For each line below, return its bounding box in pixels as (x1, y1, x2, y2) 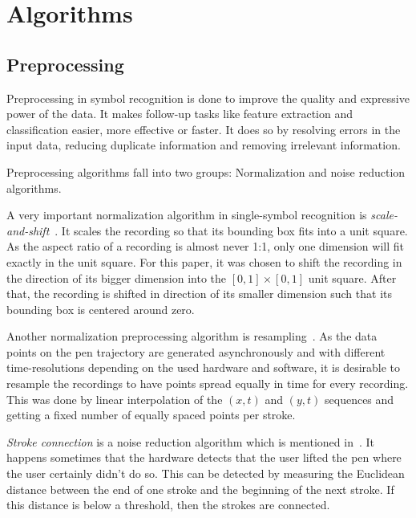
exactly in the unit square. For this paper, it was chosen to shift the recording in (6, 253, 402, 270)
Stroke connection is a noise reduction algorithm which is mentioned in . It (6, 433, 374, 450)
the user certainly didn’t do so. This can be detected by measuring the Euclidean (6, 465, 405, 482)
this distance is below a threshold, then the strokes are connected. (6, 496, 330, 513)
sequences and (325, 390, 394, 407)
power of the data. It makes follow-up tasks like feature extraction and (6, 105, 353, 122)
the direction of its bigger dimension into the (6, 269, 227, 286)
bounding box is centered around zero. (6, 300, 195, 317)
